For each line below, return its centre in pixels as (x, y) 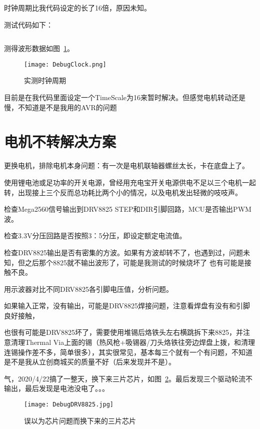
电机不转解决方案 (60, 141)
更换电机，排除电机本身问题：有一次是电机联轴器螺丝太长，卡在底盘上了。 (126, 165)
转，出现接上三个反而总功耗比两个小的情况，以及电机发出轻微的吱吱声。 (123, 192)
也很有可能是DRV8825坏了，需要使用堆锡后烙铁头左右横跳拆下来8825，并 (123, 332)
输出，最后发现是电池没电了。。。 (56, 388)
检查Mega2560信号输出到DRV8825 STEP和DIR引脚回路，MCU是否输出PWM (128, 209)
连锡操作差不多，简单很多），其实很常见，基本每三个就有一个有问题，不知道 (128, 352)
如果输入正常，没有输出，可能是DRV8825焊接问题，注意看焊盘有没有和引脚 (127, 306)
